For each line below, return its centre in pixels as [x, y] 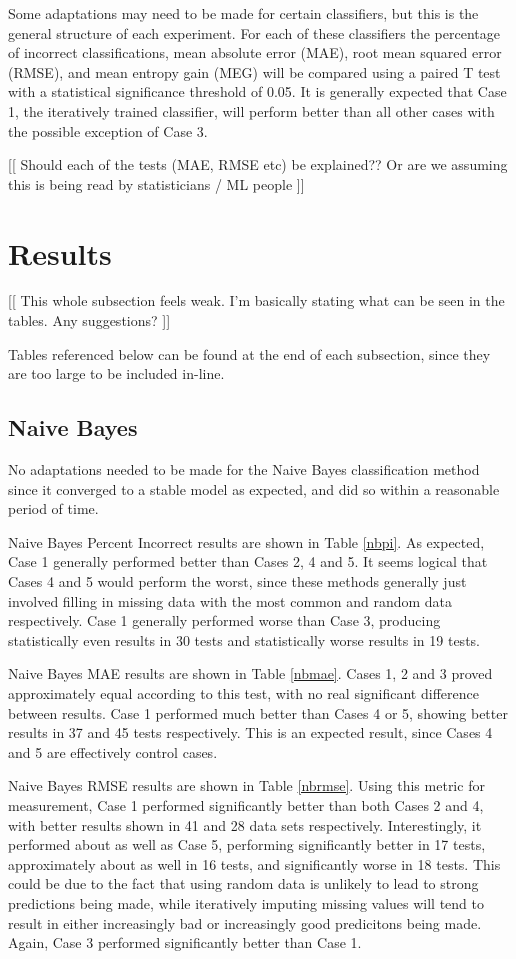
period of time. [53, 508]
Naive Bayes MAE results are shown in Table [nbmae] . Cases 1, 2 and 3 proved [250, 673]
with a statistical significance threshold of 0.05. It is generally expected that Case [257, 91]
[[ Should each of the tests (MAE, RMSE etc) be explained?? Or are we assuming [258, 164]
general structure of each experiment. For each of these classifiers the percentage [254, 32]
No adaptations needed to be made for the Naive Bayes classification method [244, 469]
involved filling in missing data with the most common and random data [230, 600]
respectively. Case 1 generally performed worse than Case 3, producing [224, 620]
